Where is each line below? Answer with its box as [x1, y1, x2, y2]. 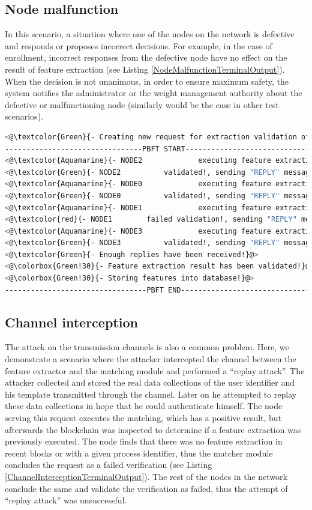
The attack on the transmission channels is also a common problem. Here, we [5, 341, 289, 353]
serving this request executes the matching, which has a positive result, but [5, 411, 282, 424]
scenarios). [5, 110, 43, 123]
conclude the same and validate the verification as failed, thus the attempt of [5, 482, 288, 494]
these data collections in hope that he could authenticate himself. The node [5, 399, 283, 412]
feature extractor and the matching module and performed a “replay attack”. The [5, 364, 305, 377]
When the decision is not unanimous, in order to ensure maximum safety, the [5, 74, 289, 87]
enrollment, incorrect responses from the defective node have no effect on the [5, 51, 287, 64]
